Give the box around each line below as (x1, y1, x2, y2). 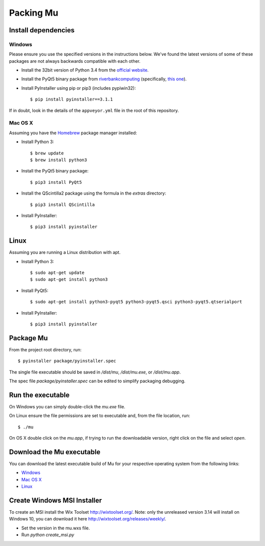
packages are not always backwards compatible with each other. (9, 58, 141, 64)
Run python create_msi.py (21, 532, 75, 538)
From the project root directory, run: (9, 347, 82, 352)
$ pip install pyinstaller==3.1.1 (30, 97, 113, 102)
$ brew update (30, 150, 64, 156)
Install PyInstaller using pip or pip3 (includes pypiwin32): (21, 85, 136, 91)
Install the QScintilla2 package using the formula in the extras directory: (21, 190, 166, 196)
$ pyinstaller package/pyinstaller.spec (18, 358, 116, 364)
